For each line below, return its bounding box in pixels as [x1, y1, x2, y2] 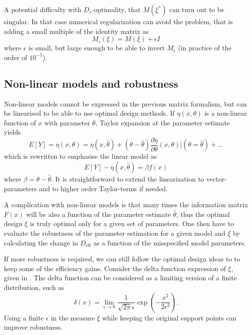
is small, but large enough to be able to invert [28, 43, 165, 53]
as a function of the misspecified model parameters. [93, 237, 246, 247]
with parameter [44, 117, 90, 127]
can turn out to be [169, 4, 224, 14]
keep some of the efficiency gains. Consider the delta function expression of [4, 263, 226, 273]
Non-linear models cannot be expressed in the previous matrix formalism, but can [4, 98, 247, 108]
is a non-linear [204, 108, 247, 118]
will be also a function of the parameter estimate [26, 209, 171, 219]
